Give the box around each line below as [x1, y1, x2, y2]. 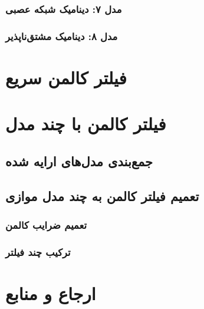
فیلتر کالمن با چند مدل [5, 111, 166, 136]
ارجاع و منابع [5, 281, 96, 305]
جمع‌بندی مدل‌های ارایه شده [5, 152, 153, 170]
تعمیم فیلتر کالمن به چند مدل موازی [5, 186, 199, 205]
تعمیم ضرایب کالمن [5, 217, 87, 232]
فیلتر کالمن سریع [5, 65, 127, 89]
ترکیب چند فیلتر [5, 244, 71, 259]
